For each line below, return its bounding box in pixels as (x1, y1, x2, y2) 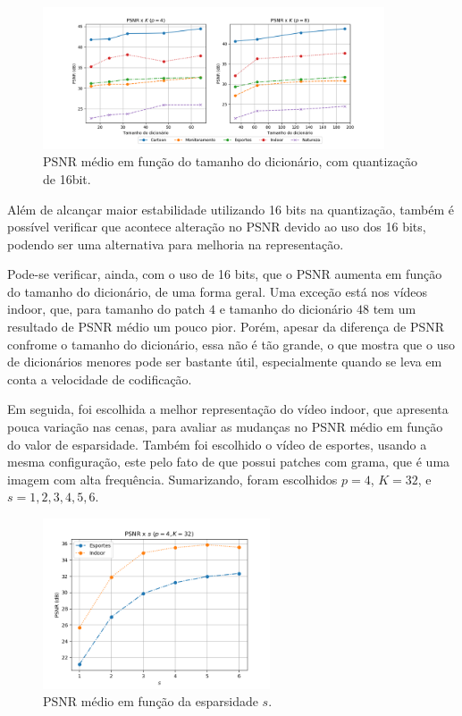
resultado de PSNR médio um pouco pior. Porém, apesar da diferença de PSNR (7, 317, 445, 336)
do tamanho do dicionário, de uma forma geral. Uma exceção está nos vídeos (7, 282, 428, 300)
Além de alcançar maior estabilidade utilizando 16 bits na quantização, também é (7, 199, 454, 218)
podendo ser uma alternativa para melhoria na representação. (7, 234, 344, 253)
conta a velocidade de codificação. (7, 369, 192, 388)
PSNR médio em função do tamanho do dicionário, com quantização (43, 152, 417, 171)
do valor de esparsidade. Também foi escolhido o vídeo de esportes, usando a (7, 434, 427, 453)
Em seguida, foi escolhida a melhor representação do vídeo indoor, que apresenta (7, 400, 449, 418)
